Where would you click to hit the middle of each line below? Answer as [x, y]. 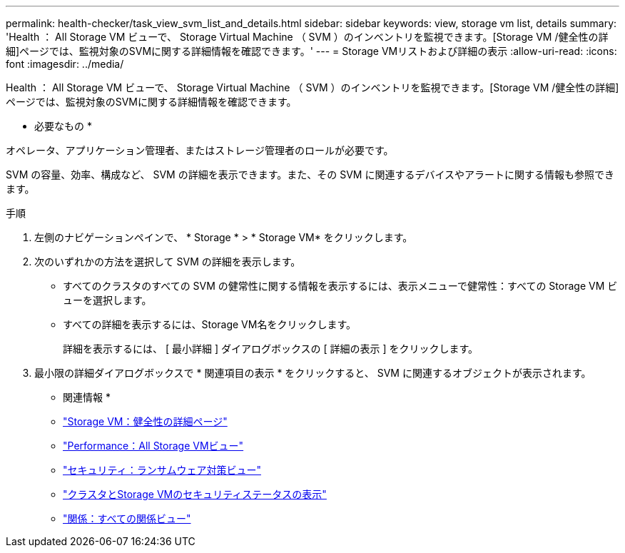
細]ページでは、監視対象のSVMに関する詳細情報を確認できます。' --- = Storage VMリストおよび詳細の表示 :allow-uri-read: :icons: [311, 51]
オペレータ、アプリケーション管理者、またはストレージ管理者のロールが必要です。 [200, 150]
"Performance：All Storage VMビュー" [153, 446]
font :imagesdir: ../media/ [65, 64]
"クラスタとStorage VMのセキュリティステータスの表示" [195, 494]
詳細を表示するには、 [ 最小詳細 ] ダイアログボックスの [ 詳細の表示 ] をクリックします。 [271, 349]
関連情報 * [87, 397]
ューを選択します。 [107, 300]
